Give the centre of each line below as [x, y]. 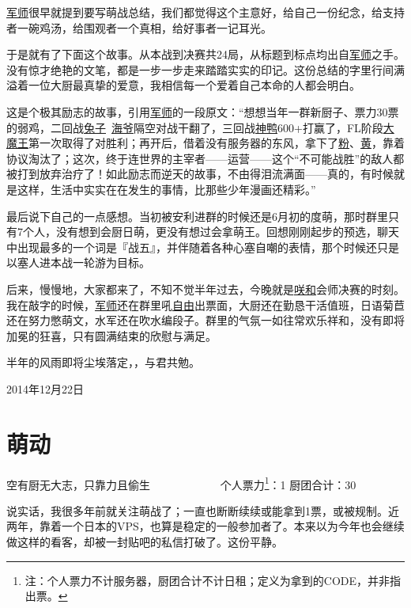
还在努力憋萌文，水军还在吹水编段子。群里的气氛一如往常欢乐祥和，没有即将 [205, 320]
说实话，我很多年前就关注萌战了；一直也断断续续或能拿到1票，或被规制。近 [203, 510]
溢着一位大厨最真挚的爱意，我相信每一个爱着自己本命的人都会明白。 [183, 85]
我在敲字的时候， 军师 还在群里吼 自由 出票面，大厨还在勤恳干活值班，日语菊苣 [205, 304]
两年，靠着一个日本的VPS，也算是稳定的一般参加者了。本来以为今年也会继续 [205, 526]
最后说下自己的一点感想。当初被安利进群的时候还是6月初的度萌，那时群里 [197, 216]
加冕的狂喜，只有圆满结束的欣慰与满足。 [111, 335]
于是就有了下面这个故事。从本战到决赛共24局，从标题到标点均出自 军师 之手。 [205, 54]
